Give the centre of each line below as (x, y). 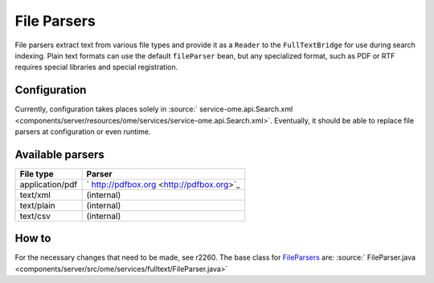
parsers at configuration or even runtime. (83, 131)
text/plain (37, 205)
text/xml (35, 195)
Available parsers (59, 154)
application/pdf (49, 184)
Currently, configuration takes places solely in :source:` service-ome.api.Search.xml (154, 109)
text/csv (35, 216)
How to (33, 239)
